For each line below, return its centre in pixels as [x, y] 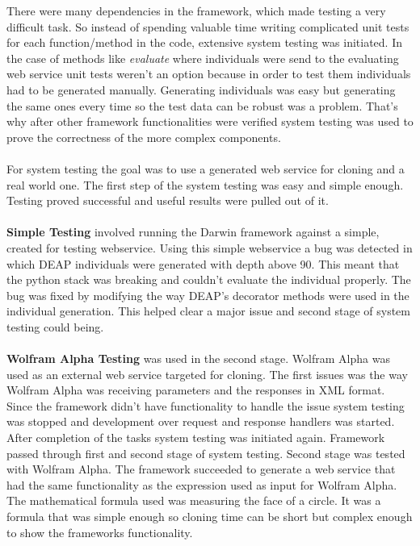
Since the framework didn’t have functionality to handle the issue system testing [206, 405]
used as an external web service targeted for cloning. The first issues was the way [207, 374]
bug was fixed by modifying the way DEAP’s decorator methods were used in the [208, 295]
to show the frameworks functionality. [100, 532]
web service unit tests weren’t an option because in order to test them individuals [209, 74]
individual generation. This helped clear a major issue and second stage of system [208, 311]
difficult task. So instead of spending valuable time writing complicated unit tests [208, 26]
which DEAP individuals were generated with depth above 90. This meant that [203, 263]
